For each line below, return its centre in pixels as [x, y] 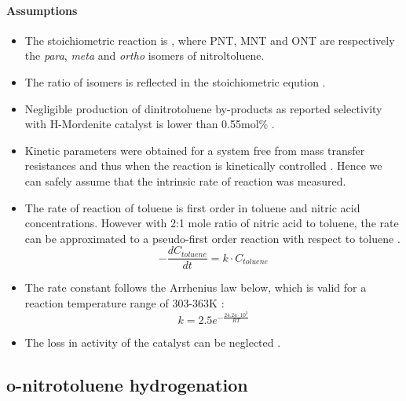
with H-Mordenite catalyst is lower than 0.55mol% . [150, 124]
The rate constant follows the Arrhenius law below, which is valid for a [196, 287]
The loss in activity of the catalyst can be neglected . [153, 342]
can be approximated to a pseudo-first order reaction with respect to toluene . [212, 238]
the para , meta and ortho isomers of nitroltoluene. [144, 55]
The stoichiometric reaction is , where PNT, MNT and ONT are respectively [210, 40]
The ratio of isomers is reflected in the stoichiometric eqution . [175, 81]
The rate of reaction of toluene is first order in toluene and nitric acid [192, 207]
